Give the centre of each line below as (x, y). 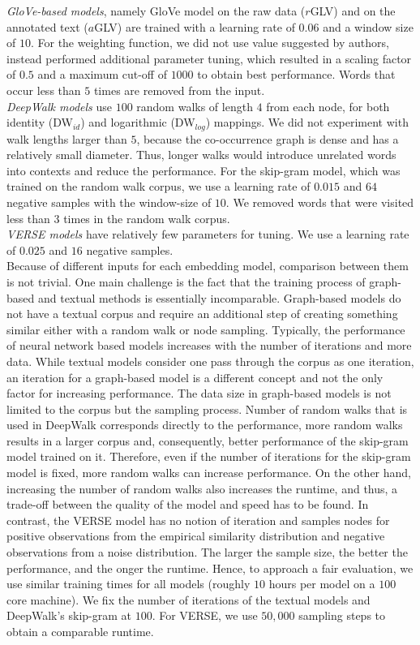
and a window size (368, 26)
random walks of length (195, 106)
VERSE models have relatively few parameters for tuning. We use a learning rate (208, 234)
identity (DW (40, 122)
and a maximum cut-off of (102, 74)
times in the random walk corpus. (147, 218)
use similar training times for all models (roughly (129, 584)
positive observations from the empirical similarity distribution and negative (196, 536)
